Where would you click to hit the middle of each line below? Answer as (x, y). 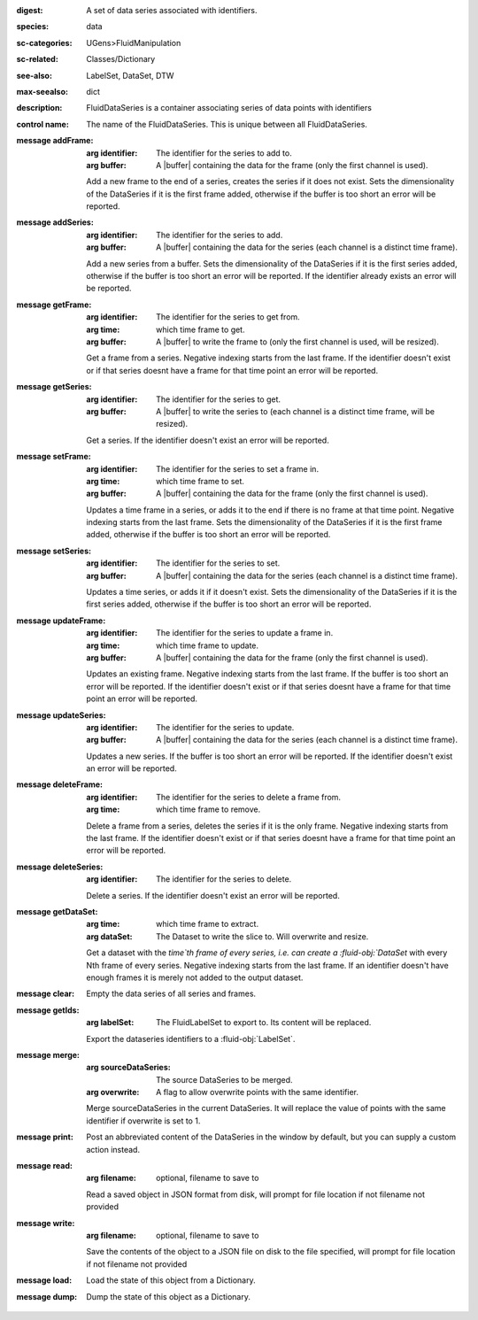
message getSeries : (54, 387)
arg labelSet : (110, 1023)
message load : (44, 1280)
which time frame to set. (200, 481)
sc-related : (38, 59)
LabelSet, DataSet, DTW (130, 75)
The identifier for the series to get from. (228, 317)
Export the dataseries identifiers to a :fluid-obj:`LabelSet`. (191, 1038)
